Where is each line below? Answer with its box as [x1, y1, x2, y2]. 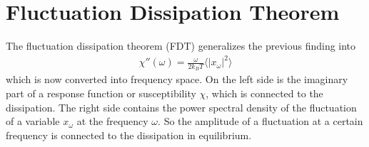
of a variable [6, 114, 60, 129]
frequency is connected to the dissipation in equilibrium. [6, 127, 252, 142]
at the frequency [76, 114, 148, 129]
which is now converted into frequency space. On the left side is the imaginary [6, 72, 348, 87]
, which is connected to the [206, 86, 323, 101]
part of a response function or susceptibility [6, 86, 196, 101]
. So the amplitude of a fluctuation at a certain [158, 114, 363, 129]
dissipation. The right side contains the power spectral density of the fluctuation [6, 99, 357, 114]
